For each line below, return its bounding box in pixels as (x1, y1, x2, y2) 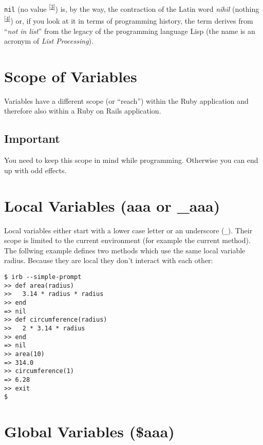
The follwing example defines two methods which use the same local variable (4, 245, 246, 255)
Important (4, 131, 60, 146)
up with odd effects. (4, 164, 67, 175)
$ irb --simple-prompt (4, 273, 82, 281)
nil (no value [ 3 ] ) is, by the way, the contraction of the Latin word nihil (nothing (4, 2, 259, 14)
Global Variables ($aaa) (4, 421, 175, 442)
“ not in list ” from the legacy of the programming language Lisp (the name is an (4, 25, 255, 36)
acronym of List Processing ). (4, 35, 93, 46)
